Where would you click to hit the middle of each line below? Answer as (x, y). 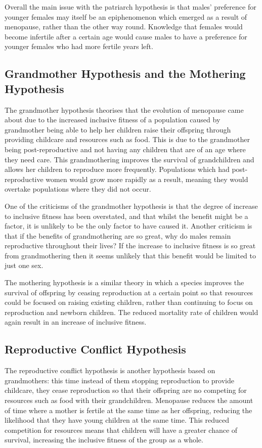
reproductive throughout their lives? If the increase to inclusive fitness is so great (130, 245)
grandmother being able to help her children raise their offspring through (118, 129)
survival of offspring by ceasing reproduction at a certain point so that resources (129, 292)
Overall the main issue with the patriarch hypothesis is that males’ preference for (130, 7)
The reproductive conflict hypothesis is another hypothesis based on (110, 370)
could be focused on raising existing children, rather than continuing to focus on (129, 302)
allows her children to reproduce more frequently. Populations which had (117, 169)
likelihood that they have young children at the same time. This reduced (117, 420)
